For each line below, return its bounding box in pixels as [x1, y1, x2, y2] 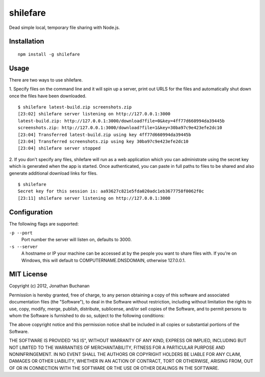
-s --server [9, 243, 38, 249]
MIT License [9, 270, 48, 278]
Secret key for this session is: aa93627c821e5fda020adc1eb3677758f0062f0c [18, 188, 204, 194]
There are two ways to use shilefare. [9, 77, 83, 83]
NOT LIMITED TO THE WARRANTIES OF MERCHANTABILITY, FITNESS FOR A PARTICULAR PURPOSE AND [9, 344, 225, 350]
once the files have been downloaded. [9, 93, 87, 99]
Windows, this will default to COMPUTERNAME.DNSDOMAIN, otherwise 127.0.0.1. [21, 257, 186, 263]
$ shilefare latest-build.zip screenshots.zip [18, 105, 132, 110]
